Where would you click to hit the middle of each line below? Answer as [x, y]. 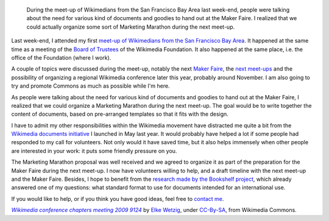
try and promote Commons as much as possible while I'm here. [90, 86]
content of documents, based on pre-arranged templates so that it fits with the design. [120, 114]
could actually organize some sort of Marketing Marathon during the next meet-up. [130, 27]
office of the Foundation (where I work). [61, 57]
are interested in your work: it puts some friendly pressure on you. [94, 151]
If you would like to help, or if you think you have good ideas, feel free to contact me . [118, 198]
